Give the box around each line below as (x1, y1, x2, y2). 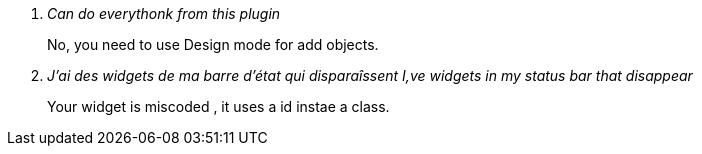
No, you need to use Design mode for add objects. (47, 36, 379, 53)
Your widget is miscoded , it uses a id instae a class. (47, 98, 390, 115)
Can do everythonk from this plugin (47, 5, 281, 22)
